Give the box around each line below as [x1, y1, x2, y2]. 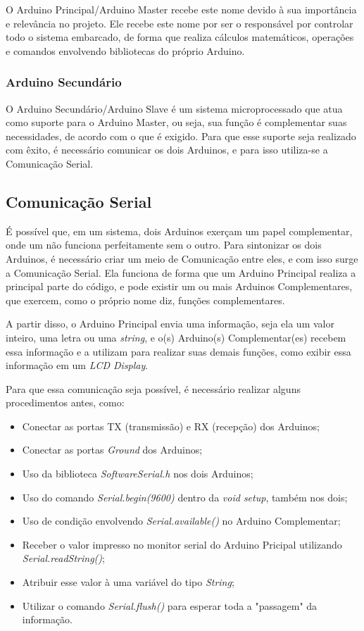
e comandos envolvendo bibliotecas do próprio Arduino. [6, 43, 245, 58]
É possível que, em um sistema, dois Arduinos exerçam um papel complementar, [6, 223, 353, 238]
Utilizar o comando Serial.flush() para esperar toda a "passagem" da [22, 598, 318, 613]
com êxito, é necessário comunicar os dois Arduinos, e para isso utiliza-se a [6, 142, 328, 157]
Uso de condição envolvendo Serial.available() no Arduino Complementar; [22, 513, 341, 528]
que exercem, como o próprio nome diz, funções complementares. [6, 292, 285, 307]
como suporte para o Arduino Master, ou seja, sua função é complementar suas [6, 115, 347, 130]
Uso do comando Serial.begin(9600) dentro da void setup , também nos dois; [22, 489, 348, 504]
